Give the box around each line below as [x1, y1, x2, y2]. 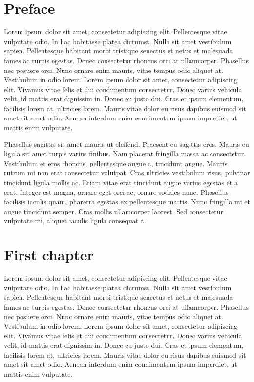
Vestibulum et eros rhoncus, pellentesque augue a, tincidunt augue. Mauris [4, 158, 228, 168]
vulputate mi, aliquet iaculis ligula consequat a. [4, 215, 146, 226]
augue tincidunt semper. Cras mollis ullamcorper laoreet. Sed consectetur [4, 206, 223, 216]
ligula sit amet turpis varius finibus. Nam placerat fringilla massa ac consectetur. [4, 148, 246, 159]
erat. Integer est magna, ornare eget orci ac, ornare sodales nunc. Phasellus [4, 187, 229, 197]
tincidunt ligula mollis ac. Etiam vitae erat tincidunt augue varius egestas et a [4, 177, 238, 188]
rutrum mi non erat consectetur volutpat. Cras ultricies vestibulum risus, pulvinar [4, 167, 250, 178]
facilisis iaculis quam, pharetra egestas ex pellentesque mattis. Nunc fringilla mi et [4, 196, 250, 207]
